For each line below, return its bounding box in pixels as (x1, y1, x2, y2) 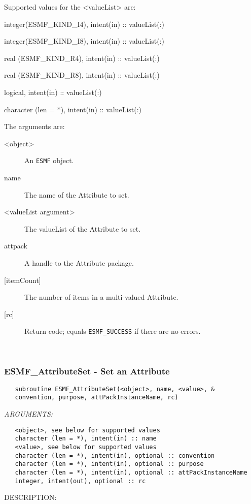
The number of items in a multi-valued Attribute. (24, 292, 178, 302)
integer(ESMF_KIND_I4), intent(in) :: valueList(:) (4, 18, 164, 29)
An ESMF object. (24, 155, 74, 166)
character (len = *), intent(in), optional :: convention (15, 452, 215, 459)
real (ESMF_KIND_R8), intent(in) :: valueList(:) (4, 70, 160, 80)
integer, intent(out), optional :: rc (15, 477, 146, 485)
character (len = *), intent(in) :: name (15, 435, 157, 443)
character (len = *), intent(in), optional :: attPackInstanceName (15, 469, 247, 476)
